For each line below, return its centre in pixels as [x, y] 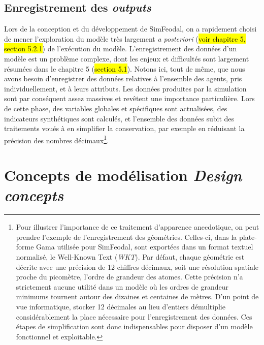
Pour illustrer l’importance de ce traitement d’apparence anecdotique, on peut [138, 227]
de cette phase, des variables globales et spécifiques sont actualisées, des [116, 108]
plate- [248, 237]
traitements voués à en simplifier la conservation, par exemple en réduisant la [124, 128]
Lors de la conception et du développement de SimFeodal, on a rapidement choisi [130, 29]
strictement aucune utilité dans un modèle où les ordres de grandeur [122, 286]
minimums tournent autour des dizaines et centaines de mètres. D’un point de [137, 296]
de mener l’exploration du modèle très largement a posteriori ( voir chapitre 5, [125, 38]
